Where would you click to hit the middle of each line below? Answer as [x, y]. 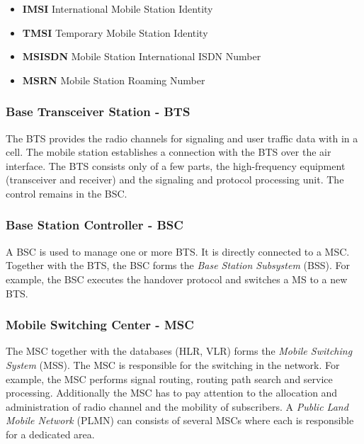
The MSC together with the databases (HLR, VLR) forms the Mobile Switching [179, 351]
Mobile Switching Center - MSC [100, 325]
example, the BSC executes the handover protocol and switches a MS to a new [177, 279]
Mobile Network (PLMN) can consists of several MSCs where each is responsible [180, 420]
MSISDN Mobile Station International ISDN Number [142, 56]
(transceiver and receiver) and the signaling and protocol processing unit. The [175, 180]
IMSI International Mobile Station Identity [118, 8]
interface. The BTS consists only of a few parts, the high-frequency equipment [176, 165]
